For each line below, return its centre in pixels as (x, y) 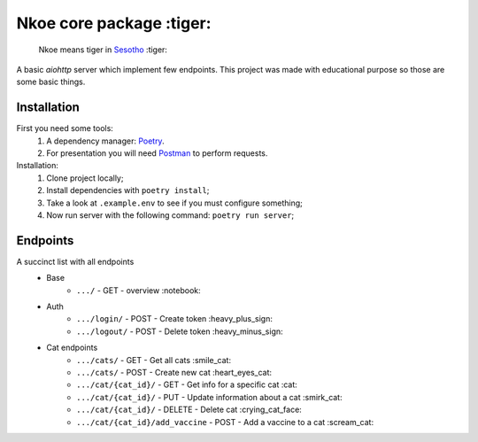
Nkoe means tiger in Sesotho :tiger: (103, 50)
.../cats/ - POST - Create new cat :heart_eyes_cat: (174, 372)
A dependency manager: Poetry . (105, 141)
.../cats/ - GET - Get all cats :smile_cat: (154, 360)
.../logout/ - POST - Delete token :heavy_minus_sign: (180, 331)
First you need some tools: (65, 128)
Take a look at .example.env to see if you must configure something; (174, 203)
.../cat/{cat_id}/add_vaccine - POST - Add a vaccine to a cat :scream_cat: (225, 422)
